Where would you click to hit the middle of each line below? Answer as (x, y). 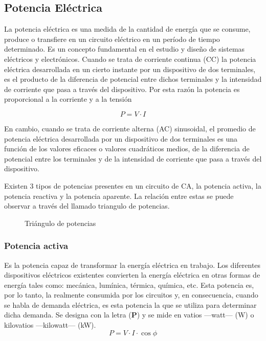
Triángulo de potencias (60, 223)
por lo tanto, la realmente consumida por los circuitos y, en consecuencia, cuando (131, 295)
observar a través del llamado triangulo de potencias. (87, 206)
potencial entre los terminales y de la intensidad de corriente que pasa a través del (133, 158)
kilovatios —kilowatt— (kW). (50, 325)
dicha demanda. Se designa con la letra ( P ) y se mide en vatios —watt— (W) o (129, 315)
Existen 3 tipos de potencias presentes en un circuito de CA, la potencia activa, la (133, 185)
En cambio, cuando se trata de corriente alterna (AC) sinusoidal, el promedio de (130, 128)
